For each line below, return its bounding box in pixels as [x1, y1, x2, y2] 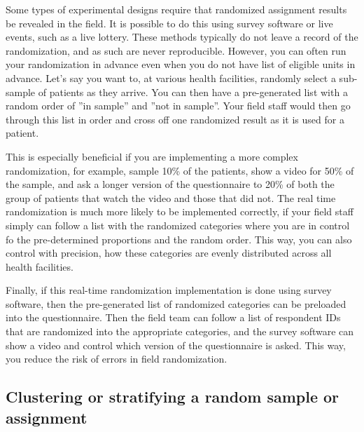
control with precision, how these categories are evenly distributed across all [6, 245, 332, 260]
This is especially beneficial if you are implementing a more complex [6, 149, 298, 163]
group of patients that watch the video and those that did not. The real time [6, 190, 336, 205]
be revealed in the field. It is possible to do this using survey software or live [6, 15, 333, 30]
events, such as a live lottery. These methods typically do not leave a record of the [6, 29, 358, 44]
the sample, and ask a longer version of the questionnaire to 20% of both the [6, 177, 335, 191]
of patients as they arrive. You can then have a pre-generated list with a [38, 84, 348, 99]
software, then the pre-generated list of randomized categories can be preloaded [6, 296, 346, 311]
